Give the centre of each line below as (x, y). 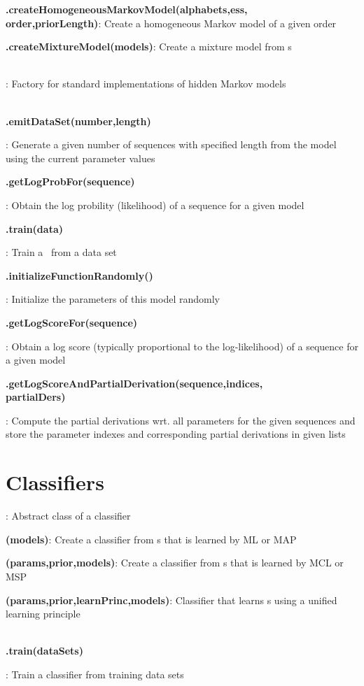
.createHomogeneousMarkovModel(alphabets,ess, (127, 9)
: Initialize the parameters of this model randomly (113, 299)
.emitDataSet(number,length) (78, 121)
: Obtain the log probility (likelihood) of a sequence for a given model (155, 205)
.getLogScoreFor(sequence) (72, 322)
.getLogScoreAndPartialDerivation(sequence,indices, (134, 383)
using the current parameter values (80, 158)
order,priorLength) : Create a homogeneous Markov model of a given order (171, 23)
